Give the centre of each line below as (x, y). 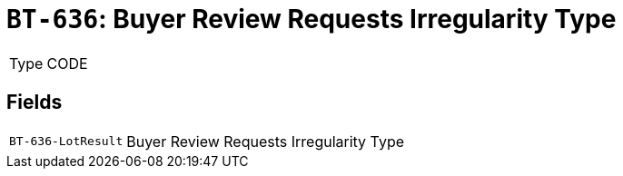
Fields (35, 103)
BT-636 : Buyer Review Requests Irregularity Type (311, 19)
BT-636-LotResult (66, 142)
